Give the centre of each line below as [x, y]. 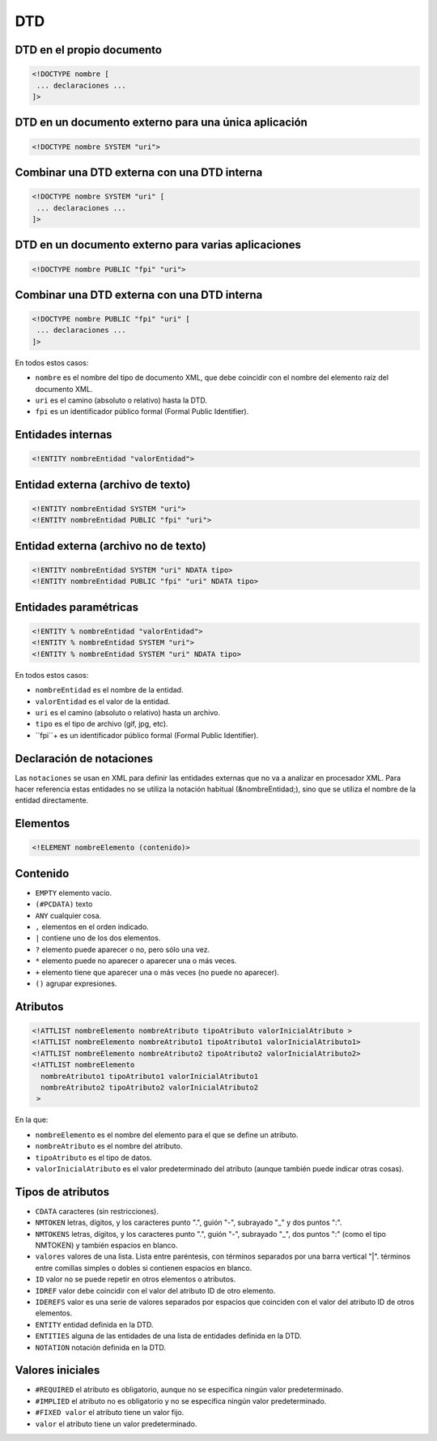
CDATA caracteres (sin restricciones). [97, 1211]
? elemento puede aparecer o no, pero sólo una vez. [123, 949]
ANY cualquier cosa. [68, 915]
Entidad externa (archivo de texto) [103, 485]
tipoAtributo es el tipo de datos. [94, 1157]
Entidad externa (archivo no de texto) [110, 546]
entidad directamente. [52, 800]
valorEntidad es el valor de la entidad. [103, 701]
